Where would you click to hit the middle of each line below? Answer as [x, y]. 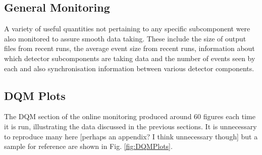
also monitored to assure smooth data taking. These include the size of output [125, 38]
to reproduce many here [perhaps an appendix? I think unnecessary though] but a [131, 136]
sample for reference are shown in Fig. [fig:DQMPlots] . [88, 146]
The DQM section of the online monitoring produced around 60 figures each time [130, 116]
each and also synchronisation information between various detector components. [129, 68]
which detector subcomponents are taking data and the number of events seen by [130, 58]
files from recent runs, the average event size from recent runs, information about [129, 48]
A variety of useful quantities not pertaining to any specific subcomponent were [127, 29]
